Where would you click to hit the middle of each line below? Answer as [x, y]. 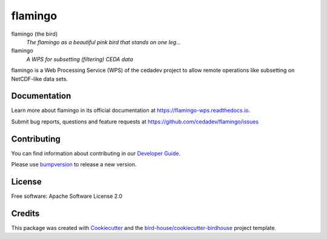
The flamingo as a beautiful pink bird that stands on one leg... [104, 42]
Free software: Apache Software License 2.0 [67, 196]
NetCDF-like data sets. [39, 79]
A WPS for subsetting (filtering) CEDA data [80, 59]
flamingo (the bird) [35, 34]
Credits [25, 213]
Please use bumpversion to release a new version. [74, 165]
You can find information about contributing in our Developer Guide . [96, 153]
